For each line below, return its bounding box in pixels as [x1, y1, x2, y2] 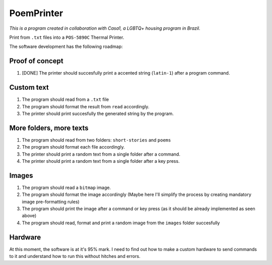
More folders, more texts [9, 123, 89, 132]
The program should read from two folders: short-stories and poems [22, 137, 171, 143]
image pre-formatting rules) [22, 198, 80, 205]
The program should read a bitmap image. [22, 184, 111, 190]
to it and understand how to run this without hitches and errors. [9, 253, 141, 259]
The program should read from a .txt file [22, 96, 109, 103]
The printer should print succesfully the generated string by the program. [22, 110, 174, 116]
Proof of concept [9, 57, 64, 65]
